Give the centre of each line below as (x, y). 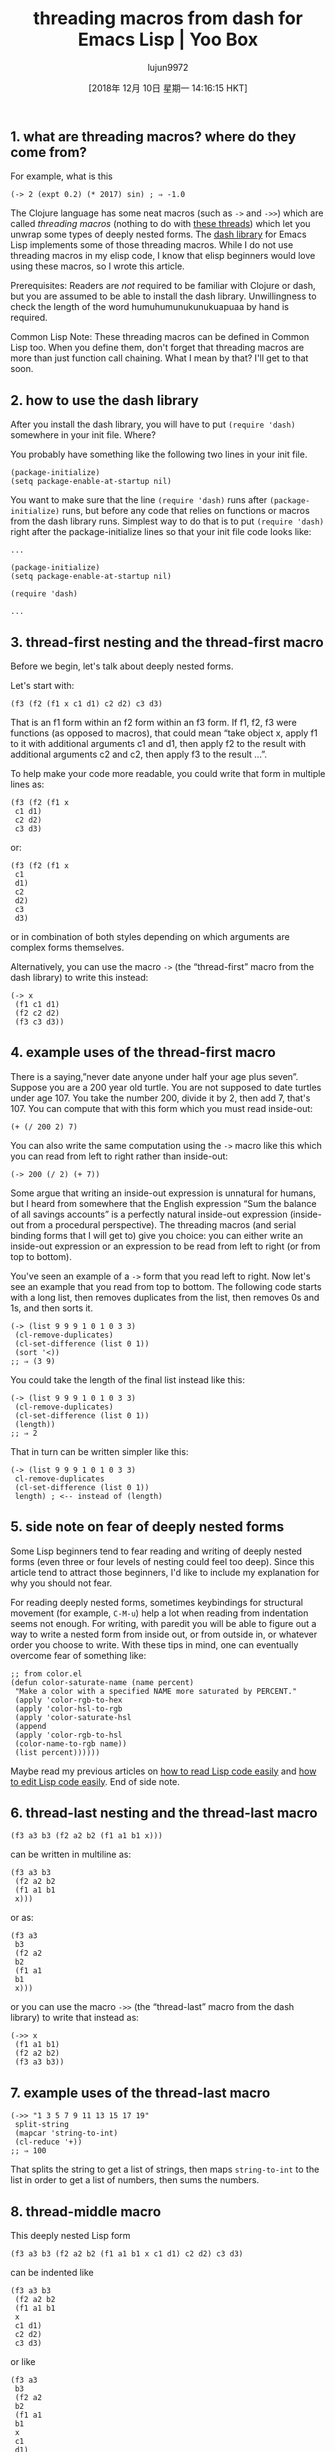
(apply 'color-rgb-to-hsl (68, 1735)
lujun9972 (168, 67)
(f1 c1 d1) (37, 1004)
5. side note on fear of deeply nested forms (147, 1527)
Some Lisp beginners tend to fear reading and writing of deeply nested (156, 1551)
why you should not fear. (61, 1583)
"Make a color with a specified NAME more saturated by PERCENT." (156, 1691)
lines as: (27, 784)
